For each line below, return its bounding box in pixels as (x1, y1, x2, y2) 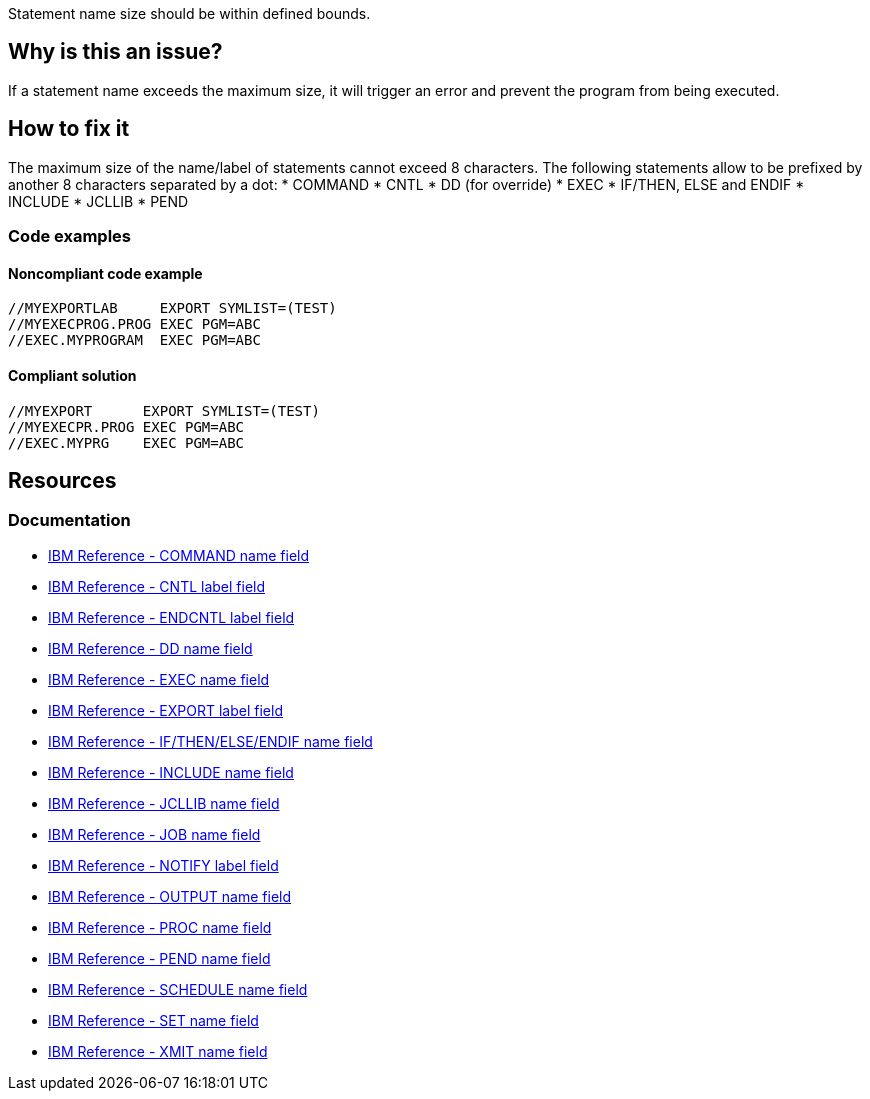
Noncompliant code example (8, 264, 203, 282)
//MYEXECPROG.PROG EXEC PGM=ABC (8, 316, 261, 333)
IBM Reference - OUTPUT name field (48, 887, 292, 905)
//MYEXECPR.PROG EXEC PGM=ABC (8, 418, 245, 435)
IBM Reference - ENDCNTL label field (48, 608, 295, 626)
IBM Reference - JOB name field (48, 825, 261, 843)
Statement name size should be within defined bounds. (8, 5, 371, 22)
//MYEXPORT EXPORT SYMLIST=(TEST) (8, 402, 320, 419)
